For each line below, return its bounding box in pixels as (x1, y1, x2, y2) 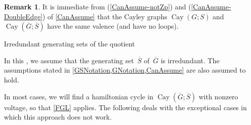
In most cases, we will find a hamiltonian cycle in (4, 91, 153, 101)
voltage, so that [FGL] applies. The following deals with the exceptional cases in (4, 102, 247, 112)
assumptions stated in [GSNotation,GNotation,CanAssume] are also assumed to (4, 65, 246, 75)
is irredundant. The (160, 55, 220, 65)
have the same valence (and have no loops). (47, 21, 179, 31)
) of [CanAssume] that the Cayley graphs (42, 11, 167, 21)
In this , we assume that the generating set (4, 55, 134, 65)
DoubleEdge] (4, 11, 43, 21)
